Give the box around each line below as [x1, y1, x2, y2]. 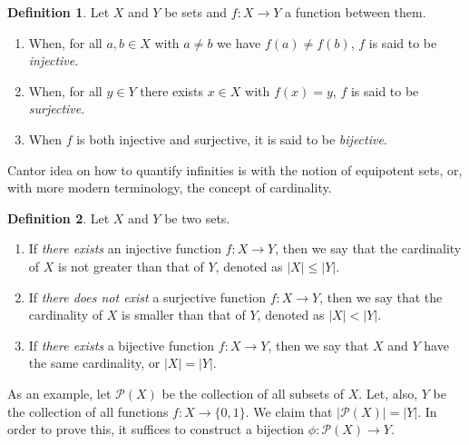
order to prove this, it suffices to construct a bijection [7, 420, 305, 439]
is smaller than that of [122, 305, 246, 324]
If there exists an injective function [28, 239, 221, 258]
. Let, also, [358, 383, 418, 402]
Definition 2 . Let [7, 208, 110, 227]
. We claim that [245, 401, 333, 420]
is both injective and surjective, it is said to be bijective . [76, 129, 387, 148]
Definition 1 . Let [7, 3, 110, 21]
